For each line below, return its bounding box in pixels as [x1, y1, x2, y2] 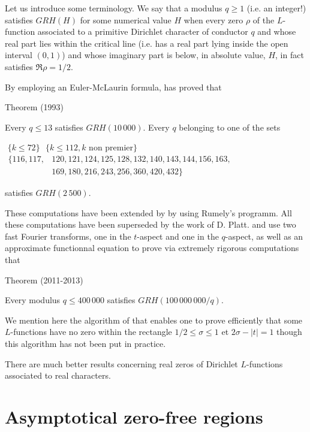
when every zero [183, 13, 243, 26]
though [276, 325, 302, 338]
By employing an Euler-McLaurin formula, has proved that [5, 80, 222, 93]
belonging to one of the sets [179, 120, 281, 133]
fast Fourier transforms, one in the [5, 229, 131, 242]
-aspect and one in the [137, 229, 219, 242]
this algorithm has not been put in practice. [5, 337, 166, 349]
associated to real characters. [5, 369, 111, 382]
